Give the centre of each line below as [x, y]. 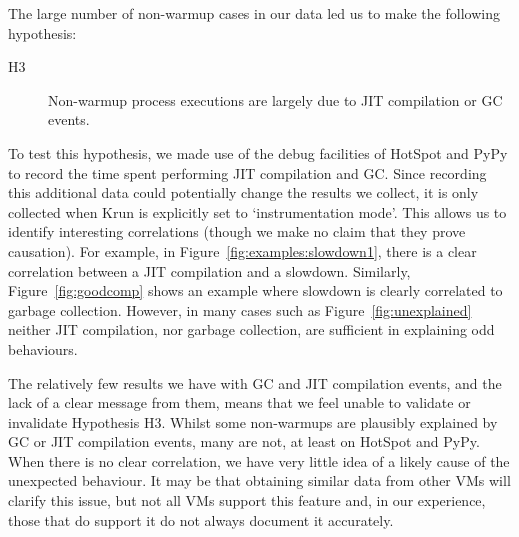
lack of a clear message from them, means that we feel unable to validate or [239, 402]
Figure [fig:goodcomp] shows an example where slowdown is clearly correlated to [255, 290]
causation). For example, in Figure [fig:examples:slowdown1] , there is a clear [242, 250]
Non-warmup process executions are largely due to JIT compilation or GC [275, 99]
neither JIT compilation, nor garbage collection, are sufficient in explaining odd [251, 329]
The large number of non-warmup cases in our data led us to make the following [254, 13]
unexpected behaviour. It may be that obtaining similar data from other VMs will [259, 480]
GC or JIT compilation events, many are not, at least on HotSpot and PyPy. [244, 441]
